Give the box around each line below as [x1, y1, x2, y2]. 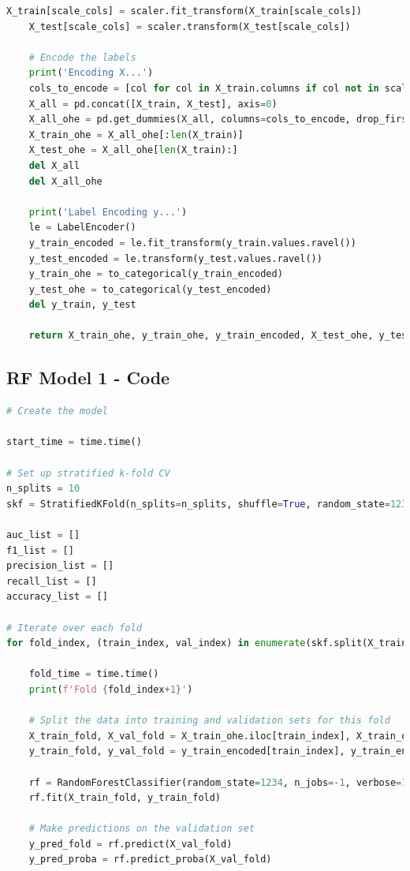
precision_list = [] [6, 560, 114, 572]
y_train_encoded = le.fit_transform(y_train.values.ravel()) [28, 237, 356, 249]
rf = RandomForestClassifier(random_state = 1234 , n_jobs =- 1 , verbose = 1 [28, 776, 408, 788]
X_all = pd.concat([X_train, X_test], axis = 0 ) [28, 98, 278, 110]
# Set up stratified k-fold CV [6, 467, 170, 479]
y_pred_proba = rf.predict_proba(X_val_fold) [28, 854, 272, 865]
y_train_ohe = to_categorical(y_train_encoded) [28, 268, 283, 280]
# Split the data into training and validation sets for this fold [28, 715, 390, 727]
